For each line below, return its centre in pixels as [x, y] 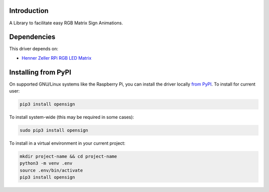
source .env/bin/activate [51, 170]
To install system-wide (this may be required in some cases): [72, 117]
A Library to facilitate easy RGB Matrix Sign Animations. [66, 23]
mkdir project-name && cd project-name [68, 156]
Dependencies [32, 37]
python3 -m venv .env [46, 163]
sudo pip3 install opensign [54, 130]
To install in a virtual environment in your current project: [67, 143]
